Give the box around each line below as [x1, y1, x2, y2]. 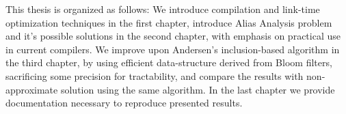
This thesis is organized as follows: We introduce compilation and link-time [5, 2, 320, 16]
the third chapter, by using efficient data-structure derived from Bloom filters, [5, 55, 332, 70]
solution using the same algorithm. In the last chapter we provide [60, 82, 335, 96]
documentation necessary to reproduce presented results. [5, 96, 243, 110]
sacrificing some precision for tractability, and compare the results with [5, 68, 304, 83]
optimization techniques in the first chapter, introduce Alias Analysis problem [5, 15, 332, 29]
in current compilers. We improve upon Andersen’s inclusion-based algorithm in [5, 42, 340, 56]
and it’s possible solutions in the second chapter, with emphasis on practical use [5, 29, 341, 43]
